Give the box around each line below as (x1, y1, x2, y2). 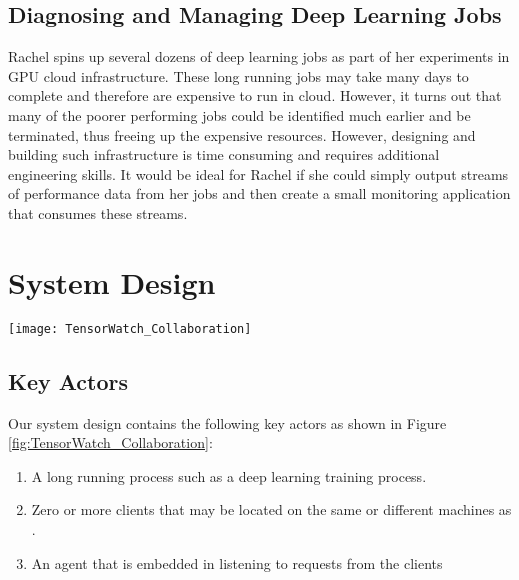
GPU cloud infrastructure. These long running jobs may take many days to (8, 65, 469, 86)
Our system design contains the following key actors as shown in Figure (8, 412, 447, 433)
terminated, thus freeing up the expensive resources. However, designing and (8, 124, 476, 145)
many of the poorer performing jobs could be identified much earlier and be (8, 104, 471, 125)
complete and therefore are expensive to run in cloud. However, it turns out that (8, 85, 502, 106)
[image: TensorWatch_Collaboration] (8, 321, 252, 336)
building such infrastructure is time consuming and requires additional (8, 144, 440, 165)
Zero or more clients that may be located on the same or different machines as (31, 499, 512, 520)
